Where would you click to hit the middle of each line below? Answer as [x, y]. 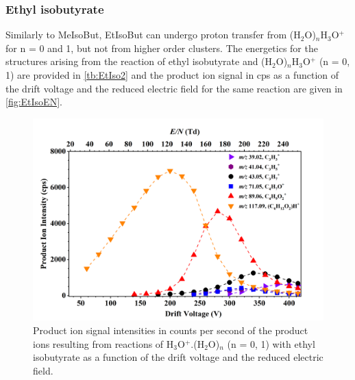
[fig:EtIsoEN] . [34, 102]
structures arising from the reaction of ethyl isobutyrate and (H [139, 61]
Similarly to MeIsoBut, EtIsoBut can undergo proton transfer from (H [153, 35]
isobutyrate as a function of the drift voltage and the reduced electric [178, 357]
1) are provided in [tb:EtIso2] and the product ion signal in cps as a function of [172, 75]
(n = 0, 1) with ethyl [271, 343]
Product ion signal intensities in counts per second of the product [171, 330]
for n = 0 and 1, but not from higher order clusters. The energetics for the [162, 48]
